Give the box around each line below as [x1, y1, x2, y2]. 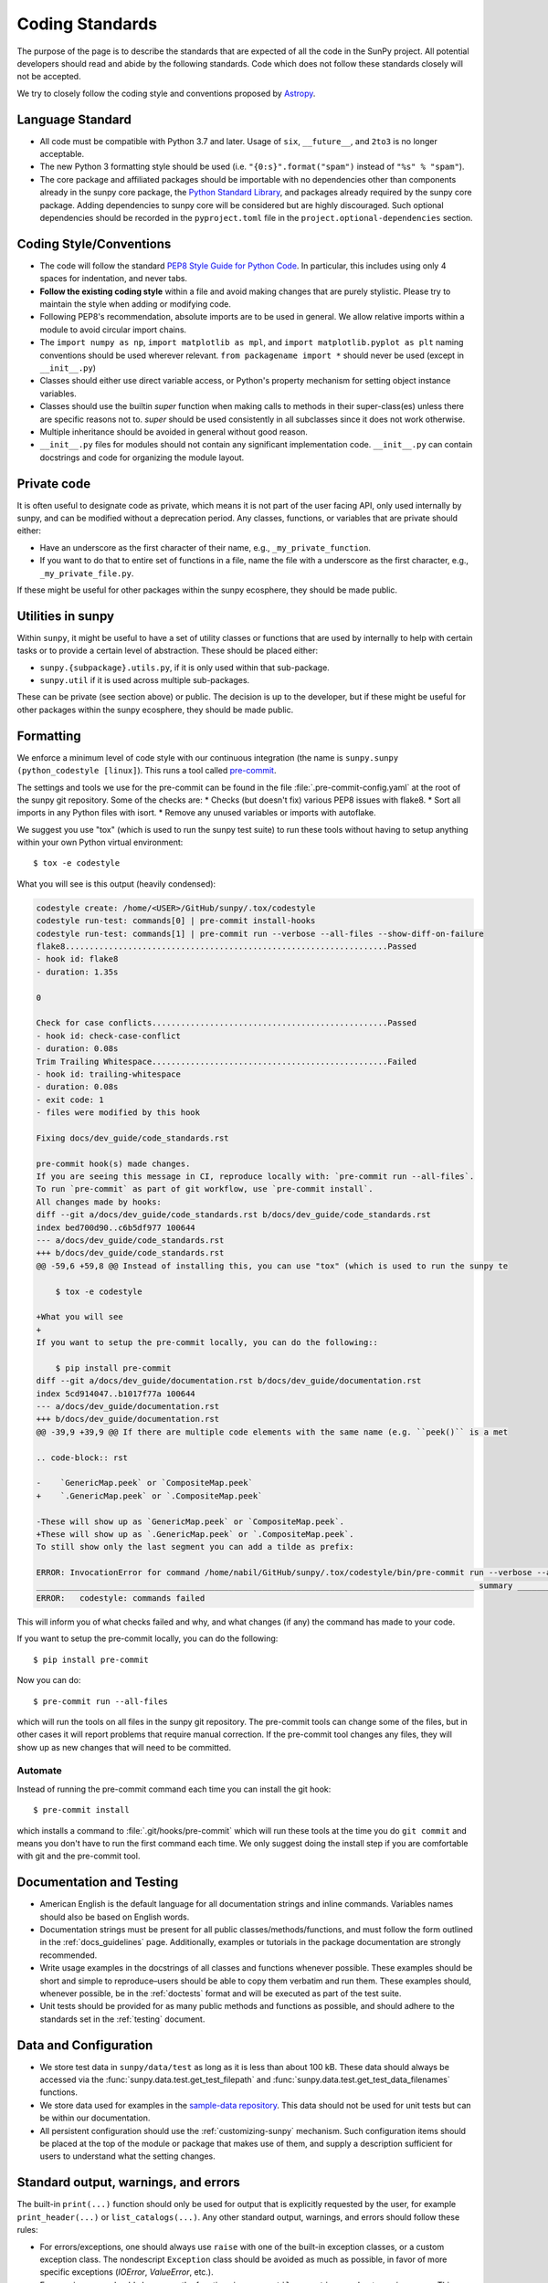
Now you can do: [16, 1675, 81, 1686]
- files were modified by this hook [36, 1108, 201, 1118]
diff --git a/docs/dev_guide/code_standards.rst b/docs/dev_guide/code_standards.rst [36, 1210, 431, 1220]
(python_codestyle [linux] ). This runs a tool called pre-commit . [16, 765, 277, 776]
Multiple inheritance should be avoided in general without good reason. [39, 426, 308, 437]
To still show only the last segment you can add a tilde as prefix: [36, 1541, 354, 1552]
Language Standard [16, 111, 132, 127]
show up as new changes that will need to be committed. [16, 1741, 232, 1752]
